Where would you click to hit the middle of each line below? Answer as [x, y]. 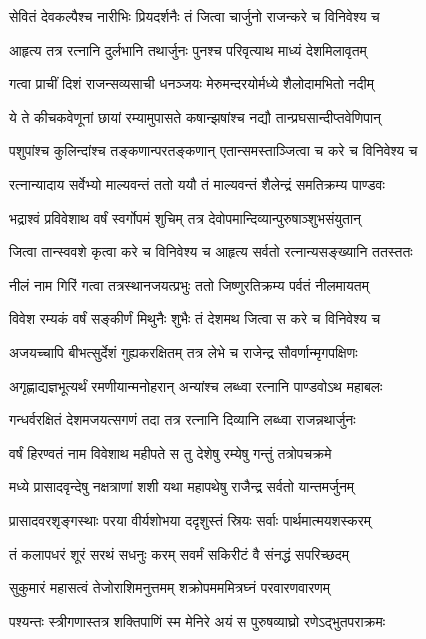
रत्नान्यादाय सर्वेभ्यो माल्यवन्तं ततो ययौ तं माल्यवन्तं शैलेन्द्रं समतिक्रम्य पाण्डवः [197, 183]
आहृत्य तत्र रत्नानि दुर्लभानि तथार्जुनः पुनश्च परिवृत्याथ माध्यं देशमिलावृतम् [188, 49]
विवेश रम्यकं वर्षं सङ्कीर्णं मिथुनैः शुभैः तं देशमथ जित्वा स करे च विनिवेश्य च [195, 318]
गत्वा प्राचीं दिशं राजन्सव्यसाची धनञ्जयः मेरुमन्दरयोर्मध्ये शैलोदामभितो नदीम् [191, 83]
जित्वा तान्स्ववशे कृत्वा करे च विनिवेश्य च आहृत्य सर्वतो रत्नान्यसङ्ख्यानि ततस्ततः [211, 251]
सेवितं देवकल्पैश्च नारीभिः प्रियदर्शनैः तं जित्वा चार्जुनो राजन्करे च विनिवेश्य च [194, 16]
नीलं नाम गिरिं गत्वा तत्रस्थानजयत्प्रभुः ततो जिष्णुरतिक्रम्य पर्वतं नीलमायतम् [189, 284]
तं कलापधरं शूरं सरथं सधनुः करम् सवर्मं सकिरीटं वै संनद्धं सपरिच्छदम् [179, 553]
